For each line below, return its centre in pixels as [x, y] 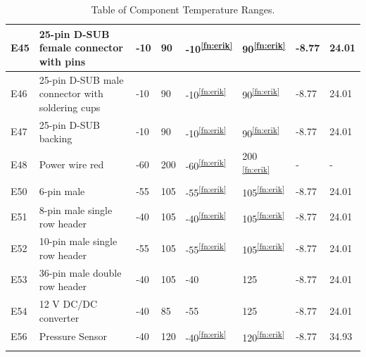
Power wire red [71, 164]
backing [56, 138]
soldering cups [70, 107]
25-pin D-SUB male [81, 79]
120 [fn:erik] [264, 337]
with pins [62, 61]
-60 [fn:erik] [206, 164]
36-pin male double [80, 272]
